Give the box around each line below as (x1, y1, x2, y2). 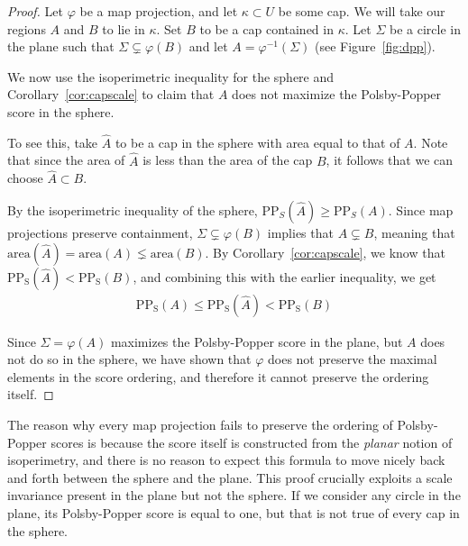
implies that (267, 223, 334, 241)
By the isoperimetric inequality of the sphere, (7, 201, 258, 219)
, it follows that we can (326, 150, 454, 169)
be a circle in (389, 19, 461, 38)
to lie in (102, 19, 145, 38)
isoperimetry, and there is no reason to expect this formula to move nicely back (7, 450, 445, 469)
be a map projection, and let (79, 2, 238, 20)
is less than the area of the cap (142, 150, 313, 169)
